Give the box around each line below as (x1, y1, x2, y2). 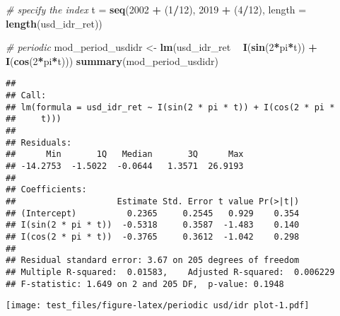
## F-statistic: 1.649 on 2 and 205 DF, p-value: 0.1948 (6, 279, 284, 289)
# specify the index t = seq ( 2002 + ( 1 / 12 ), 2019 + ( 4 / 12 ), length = (6, 2, 307, 16)
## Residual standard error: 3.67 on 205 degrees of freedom (6, 255, 300, 266)
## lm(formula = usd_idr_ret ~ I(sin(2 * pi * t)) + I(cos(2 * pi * (6, 102, 335, 112)
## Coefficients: (6, 185, 87, 195)
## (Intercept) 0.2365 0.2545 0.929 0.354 (6, 208, 300, 218)
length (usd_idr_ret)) (6, 16, 102, 30)
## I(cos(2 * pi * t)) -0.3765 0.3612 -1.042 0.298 (6, 231, 300, 242)
